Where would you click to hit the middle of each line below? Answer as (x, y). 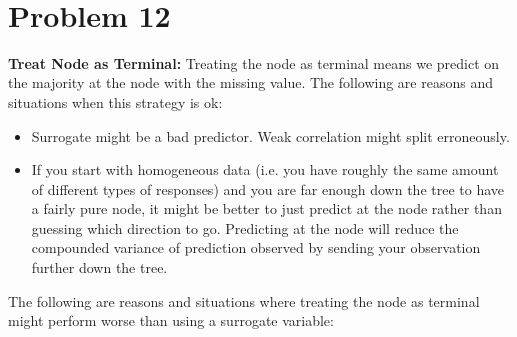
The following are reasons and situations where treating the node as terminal (244, 300)
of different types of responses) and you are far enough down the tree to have (268, 188)
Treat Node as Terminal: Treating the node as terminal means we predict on (254, 62)
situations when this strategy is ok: (115, 101)
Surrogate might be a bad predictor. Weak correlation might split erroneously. (270, 135)
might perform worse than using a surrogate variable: (171, 320)
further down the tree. (99, 267)
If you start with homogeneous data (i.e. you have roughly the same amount (265, 169)
